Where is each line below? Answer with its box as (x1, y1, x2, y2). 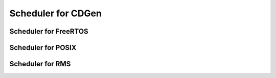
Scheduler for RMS (9, 60, 71, 68)
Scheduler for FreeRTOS (9, 27, 89, 36)
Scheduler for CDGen (9, 8, 102, 19)
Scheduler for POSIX (9, 43, 77, 52)
